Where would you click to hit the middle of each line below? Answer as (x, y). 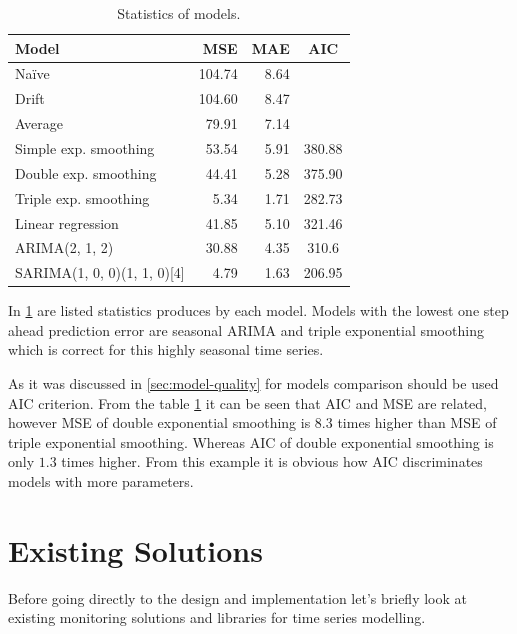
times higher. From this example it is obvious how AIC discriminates (272, 461)
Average (39, 123)
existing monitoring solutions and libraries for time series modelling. (217, 617)
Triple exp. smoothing (82, 197)
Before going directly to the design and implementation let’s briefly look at (237, 597)
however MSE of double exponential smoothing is (159, 422)
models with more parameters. (101, 481)
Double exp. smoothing (86, 172)
